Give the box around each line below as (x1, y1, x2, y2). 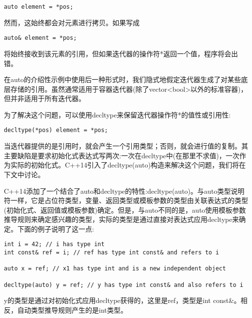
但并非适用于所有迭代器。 (4, 93, 85, 103)
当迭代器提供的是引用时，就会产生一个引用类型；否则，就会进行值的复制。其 (4, 141, 248, 151)
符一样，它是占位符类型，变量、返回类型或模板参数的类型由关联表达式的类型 (4, 195, 248, 205)
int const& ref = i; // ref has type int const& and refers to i (4, 249, 219, 256)
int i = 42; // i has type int (4, 241, 105, 248)
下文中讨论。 (4, 169, 45, 179)
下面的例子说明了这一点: (17, 223, 94, 234)
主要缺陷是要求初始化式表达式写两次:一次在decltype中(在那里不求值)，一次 (4, 150, 239, 160)
